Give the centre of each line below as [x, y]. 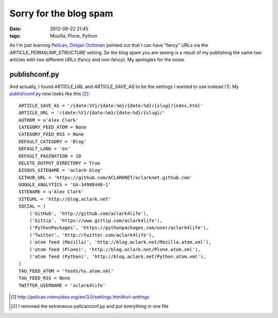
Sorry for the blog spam [61, 13]
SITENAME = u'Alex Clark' [51, 192]
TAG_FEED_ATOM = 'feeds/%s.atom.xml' [66, 271]
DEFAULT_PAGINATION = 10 [50, 156]
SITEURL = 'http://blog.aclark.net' [65, 199]
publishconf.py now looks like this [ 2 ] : [50, 94]
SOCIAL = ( [32, 206]
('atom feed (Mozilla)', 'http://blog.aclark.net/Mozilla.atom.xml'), [120, 242]
